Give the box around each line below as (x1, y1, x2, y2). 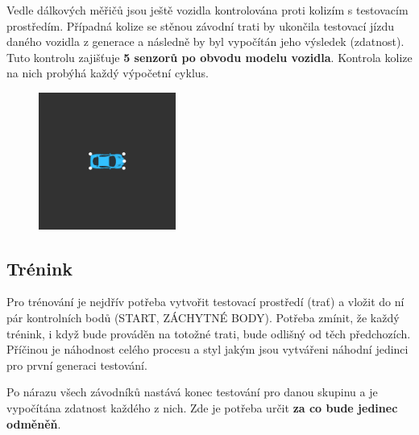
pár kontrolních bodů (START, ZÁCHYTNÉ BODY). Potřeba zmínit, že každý (6, 309, 400, 325)
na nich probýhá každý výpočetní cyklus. (6, 64, 209, 81)
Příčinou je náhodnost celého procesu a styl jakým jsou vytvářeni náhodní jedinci (6, 341, 409, 358)
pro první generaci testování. (6, 356, 147, 373)
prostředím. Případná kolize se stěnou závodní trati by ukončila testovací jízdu (6, 17, 394, 34)
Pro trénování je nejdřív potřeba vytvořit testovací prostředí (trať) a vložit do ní (6, 293, 404, 310)
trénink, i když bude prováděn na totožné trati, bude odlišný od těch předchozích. (6, 325, 411, 342)
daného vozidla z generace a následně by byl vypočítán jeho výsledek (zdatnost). (6, 33, 404, 50)
